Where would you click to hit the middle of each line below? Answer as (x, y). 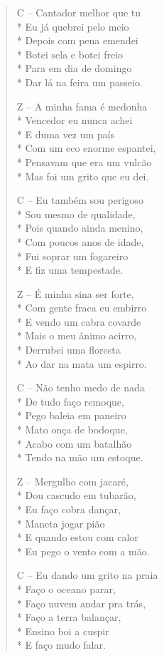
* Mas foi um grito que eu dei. (83, 176)
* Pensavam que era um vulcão (84, 161)
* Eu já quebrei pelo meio (73, 26)
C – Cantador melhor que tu (79, 12)
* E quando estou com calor (77, 537)
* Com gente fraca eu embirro (82, 308)
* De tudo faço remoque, (70, 401)
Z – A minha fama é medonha (82, 106)
